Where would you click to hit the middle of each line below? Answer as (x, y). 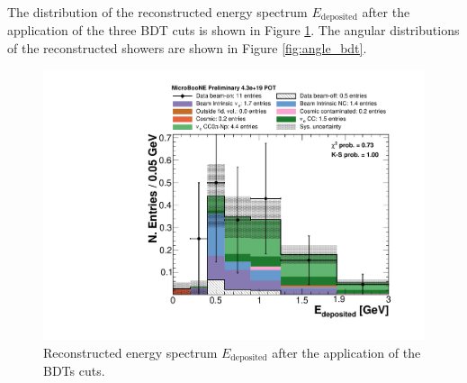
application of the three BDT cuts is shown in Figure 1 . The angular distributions (233, 30)
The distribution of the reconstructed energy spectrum (157, 12)
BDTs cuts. (74, 371)
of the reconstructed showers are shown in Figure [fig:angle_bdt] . (187, 48)
